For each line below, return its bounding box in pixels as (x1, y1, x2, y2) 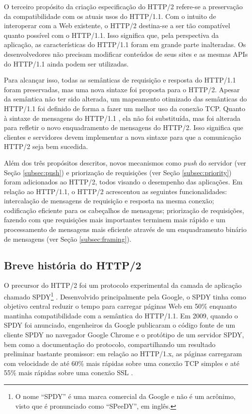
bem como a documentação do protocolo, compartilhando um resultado (4, 339, 216, 349)
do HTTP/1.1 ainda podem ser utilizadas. (4, 58, 129, 68)
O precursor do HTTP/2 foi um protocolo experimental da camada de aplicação (4, 280, 242, 290)
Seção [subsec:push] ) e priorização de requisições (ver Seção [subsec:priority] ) (4, 167, 232, 177)
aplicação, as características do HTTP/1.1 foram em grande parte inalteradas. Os (4, 39, 246, 50)
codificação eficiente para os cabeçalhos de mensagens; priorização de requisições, (4, 205, 244, 215)
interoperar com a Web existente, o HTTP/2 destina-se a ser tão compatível (4, 20, 230, 31)
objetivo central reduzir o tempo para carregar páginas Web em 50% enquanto (4, 301, 237, 311)
